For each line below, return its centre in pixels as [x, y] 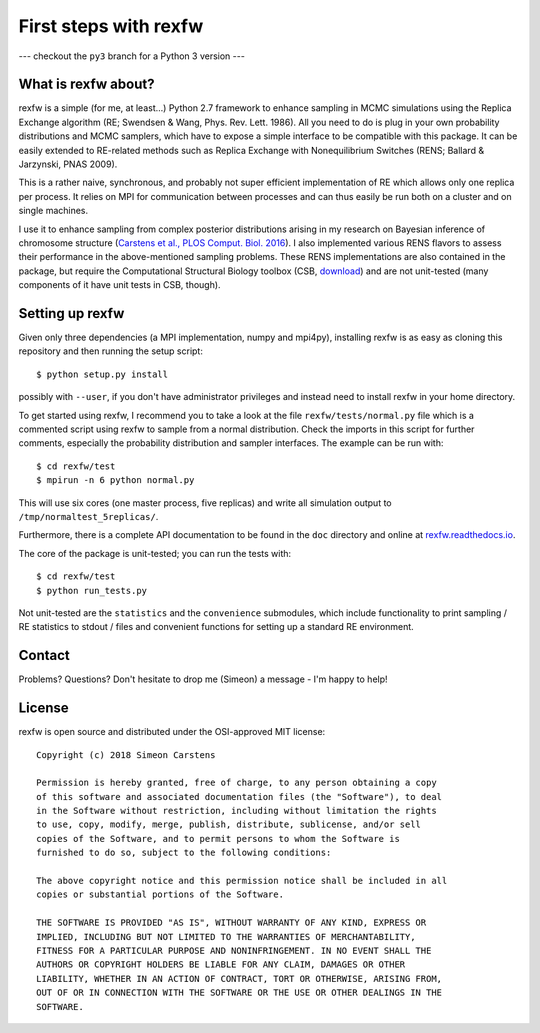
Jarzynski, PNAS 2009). [68, 164]
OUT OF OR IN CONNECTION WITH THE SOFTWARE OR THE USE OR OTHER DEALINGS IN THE [239, 993]
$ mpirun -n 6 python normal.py [115, 480]
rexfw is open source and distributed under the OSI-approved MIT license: [172, 732]
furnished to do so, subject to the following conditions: [184, 853]
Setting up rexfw [71, 313]
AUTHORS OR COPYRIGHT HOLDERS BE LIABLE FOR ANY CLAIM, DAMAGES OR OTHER [221, 964]
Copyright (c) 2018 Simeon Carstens [126, 754]
